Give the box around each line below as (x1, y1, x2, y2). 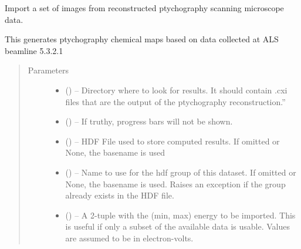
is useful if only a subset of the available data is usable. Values (65, 220, 290, 233)
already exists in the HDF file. (65, 189, 174, 201)
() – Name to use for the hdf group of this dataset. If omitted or (65, 166, 296, 178)
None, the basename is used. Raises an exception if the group (65, 177, 286, 190)
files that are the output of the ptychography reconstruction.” (65, 95, 286, 107)
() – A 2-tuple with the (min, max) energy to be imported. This (65, 208, 296, 221)
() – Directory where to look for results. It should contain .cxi (65, 83, 288, 96)
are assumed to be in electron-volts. (65, 231, 194, 244)
